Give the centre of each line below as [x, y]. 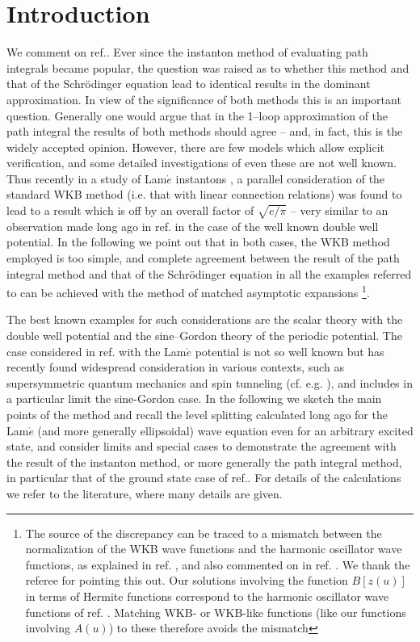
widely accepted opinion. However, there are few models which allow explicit [195, 147]
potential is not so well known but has [290, 351]
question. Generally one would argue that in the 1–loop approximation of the [197, 115]
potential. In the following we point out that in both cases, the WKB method [198, 242]
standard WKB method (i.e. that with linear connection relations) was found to [204, 194]
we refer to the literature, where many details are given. [145, 493]
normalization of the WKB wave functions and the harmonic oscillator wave [214, 549]
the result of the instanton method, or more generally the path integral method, [204, 462]
